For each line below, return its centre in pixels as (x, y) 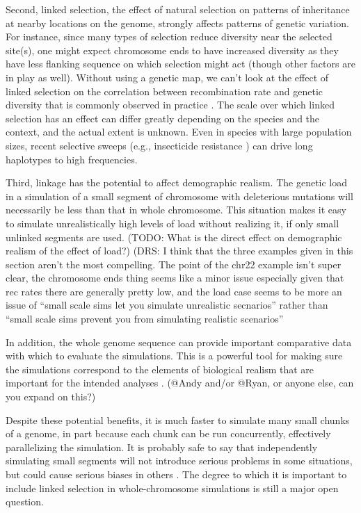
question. (25, 502)
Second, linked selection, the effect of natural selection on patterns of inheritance (178, 9)
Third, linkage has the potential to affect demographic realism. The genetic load (177, 182)
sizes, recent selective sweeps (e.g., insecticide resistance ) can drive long (159, 145)
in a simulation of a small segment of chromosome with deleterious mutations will (179, 196)
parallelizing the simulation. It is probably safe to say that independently (162, 447)
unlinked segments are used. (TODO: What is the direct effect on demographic (174, 237)
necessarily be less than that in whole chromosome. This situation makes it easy (176, 210)
